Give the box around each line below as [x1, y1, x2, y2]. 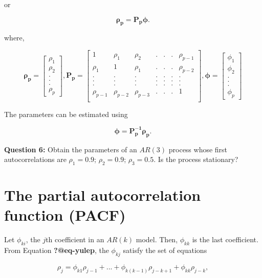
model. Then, [136, 234, 178, 245]
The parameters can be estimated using [4, 108, 128, 119]
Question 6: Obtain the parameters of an [4, 144, 137, 154]
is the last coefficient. [192, 234, 258, 245]
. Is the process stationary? [154, 154, 238, 165]
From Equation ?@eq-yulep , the [4, 245, 109, 255]
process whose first [168, 144, 228, 154]
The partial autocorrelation [4, 184, 201, 205]
